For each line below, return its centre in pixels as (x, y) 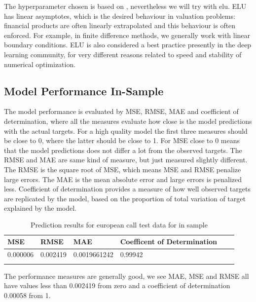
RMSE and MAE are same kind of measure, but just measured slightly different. (126, 160)
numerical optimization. (40, 64)
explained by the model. (40, 208)
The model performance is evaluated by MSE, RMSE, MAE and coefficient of (121, 111)
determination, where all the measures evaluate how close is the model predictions (128, 121)
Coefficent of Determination (168, 242)
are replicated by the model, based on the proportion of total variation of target (125, 198)
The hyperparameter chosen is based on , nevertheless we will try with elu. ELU (125, 6)
